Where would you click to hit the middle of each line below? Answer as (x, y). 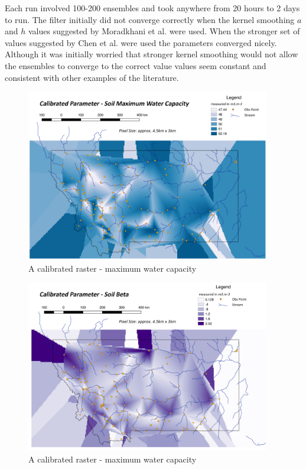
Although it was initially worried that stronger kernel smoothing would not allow (152, 54)
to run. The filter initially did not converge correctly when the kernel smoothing (150, 19)
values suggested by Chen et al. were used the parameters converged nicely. (141, 42)
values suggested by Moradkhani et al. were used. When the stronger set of (164, 31)
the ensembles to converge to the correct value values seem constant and (136, 65)
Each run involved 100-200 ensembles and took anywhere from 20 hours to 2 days (152, 8)
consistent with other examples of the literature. (92, 77)
